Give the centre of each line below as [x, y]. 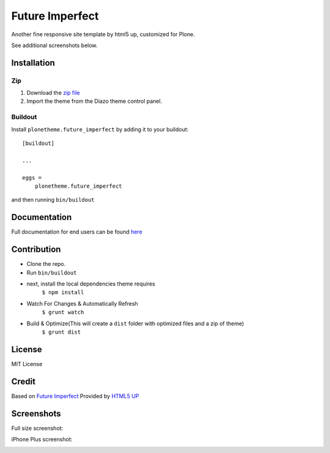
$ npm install [63, 293]
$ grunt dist [61, 332]
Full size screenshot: [37, 428]
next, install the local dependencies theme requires [91, 284]
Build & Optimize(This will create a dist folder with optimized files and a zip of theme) [135, 323]
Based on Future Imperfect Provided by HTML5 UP [75, 396]
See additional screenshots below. [54, 45]
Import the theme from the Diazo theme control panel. [94, 101]
